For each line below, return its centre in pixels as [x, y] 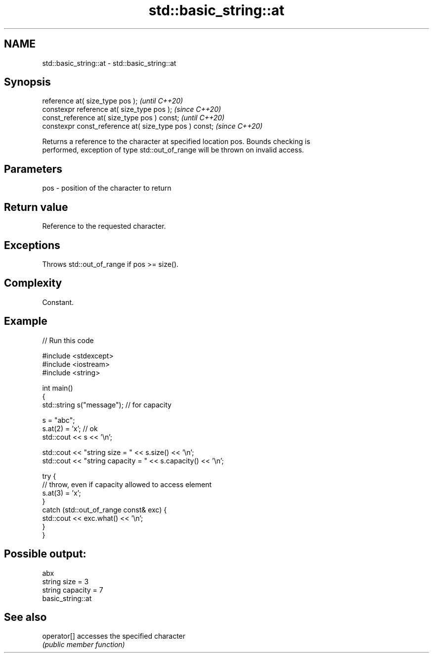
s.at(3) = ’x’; [62, 493]
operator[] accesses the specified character [114, 636]
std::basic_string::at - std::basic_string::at [109, 63]
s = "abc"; [59, 420]
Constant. [58, 302]
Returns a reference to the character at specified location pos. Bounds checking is [176, 142]
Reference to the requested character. [104, 226]
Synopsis [27, 82]
